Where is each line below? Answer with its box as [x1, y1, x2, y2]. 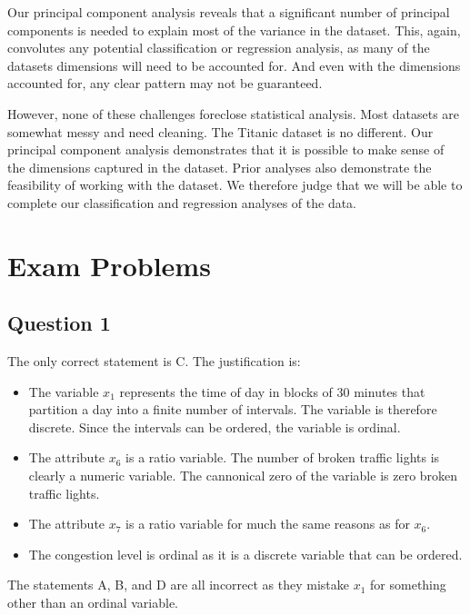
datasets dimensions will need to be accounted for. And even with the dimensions [7, 55, 461, 74]
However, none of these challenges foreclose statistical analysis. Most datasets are [7, 104, 460, 123]
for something [370, 575, 446, 594]
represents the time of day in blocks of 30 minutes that [119, 382, 425, 401]
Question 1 [7, 309, 111, 337]
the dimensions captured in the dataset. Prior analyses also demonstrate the [7, 157, 432, 176]
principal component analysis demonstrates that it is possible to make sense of [7, 140, 445, 159]
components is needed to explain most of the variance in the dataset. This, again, [7, 20, 461, 39]
